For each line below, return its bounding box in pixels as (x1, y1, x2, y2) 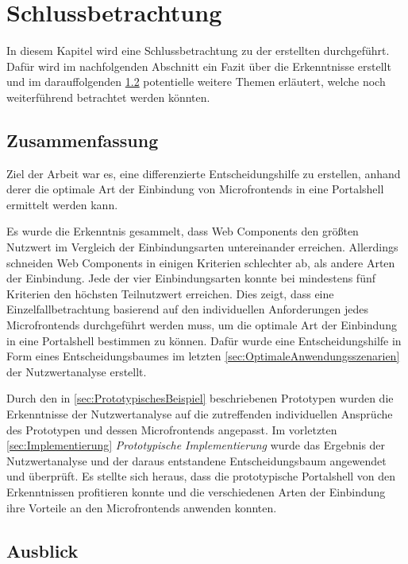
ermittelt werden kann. (6, 196, 118, 212)
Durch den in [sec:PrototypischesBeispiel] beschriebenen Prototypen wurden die (6, 390, 394, 406)
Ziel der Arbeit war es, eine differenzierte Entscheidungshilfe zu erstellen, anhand (6, 165, 401, 181)
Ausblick (6, 538, 79, 562)
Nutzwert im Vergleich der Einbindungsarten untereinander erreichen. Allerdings (6, 239, 398, 255)
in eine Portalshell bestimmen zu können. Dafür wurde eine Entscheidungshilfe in (6, 332, 402, 348)
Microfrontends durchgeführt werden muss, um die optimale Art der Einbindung (6, 317, 397, 333)
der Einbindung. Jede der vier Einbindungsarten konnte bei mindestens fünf (6, 270, 376, 286)
